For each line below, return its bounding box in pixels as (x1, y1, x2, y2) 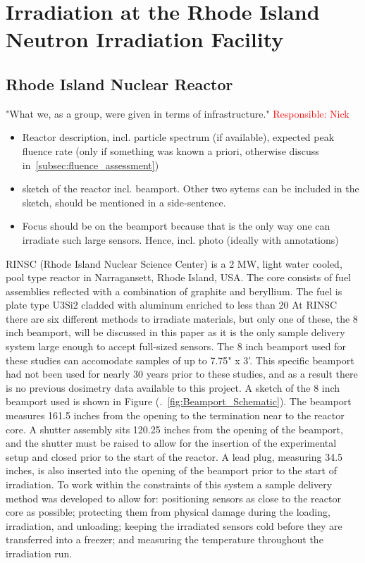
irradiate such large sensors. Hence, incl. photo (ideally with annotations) (22, 232, 339, 247)
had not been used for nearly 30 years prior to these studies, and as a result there (6, 366, 358, 381)
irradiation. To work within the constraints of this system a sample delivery (6, 477, 333, 492)
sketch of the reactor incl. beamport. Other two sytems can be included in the (22, 181, 359, 196)
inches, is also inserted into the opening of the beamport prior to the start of (6, 463, 337, 478)
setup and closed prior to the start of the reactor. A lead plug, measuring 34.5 (6, 449, 343, 464)
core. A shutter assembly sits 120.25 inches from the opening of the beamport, (6, 421, 343, 436)
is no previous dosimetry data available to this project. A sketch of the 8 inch (6, 380, 340, 395)
